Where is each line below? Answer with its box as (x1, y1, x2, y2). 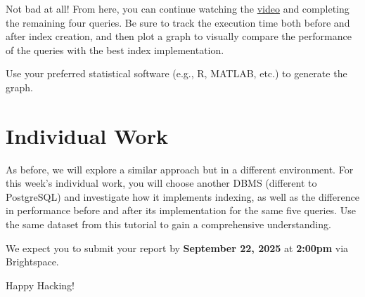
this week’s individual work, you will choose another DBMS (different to (6, 176, 317, 190)
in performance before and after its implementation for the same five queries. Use (6, 203, 356, 218)
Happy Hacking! (6, 277, 75, 292)
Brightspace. (6, 254, 59, 269)
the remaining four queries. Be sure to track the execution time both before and (6, 15, 350, 29)
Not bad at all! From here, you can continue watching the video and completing (6, 1, 350, 15)
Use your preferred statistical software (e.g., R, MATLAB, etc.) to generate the (6, 66, 347, 81)
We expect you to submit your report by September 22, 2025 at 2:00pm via (6, 240, 349, 255)
